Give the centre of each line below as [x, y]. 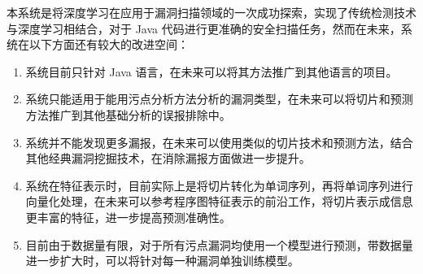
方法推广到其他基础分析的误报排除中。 [128, 114]
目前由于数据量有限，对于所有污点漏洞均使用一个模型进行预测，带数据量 [219, 244]
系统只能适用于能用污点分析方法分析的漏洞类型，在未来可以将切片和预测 [219, 99]
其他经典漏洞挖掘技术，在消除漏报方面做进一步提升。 [168, 158]
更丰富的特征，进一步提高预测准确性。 [128, 217]
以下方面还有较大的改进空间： [109, 44]
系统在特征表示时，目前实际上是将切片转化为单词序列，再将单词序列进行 [219, 185]
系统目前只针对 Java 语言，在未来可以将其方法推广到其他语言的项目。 [211, 71]
